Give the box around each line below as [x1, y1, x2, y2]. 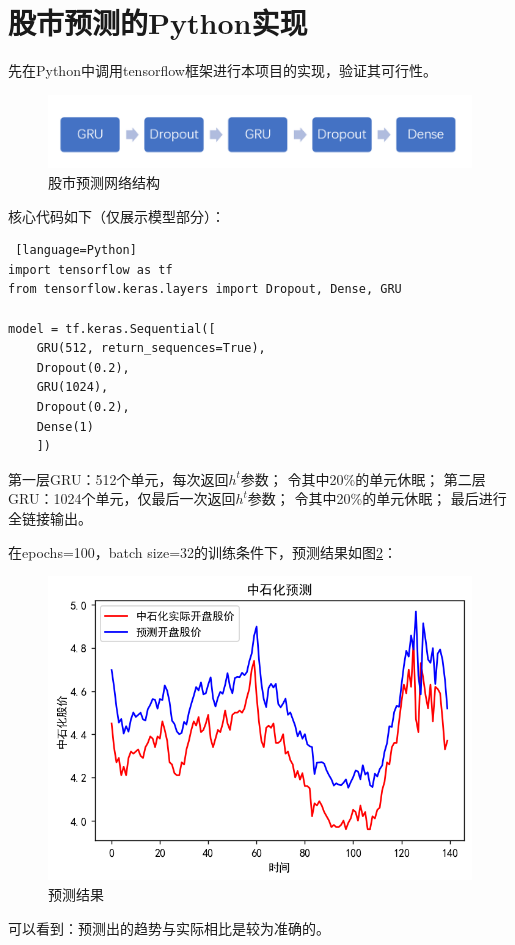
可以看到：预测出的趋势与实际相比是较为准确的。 [8, 917, 330, 938]
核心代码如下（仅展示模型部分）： [8, 205, 225, 226]
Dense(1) [36, 419, 94, 434]
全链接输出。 [8, 507, 92, 528]
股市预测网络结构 [48, 172, 160, 193]
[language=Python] [15, 243, 137, 258]
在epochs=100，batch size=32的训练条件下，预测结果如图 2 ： [8, 541, 398, 562]
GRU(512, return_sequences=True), [36, 341, 266, 356]
